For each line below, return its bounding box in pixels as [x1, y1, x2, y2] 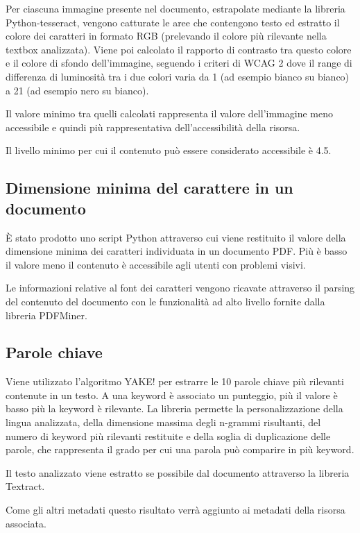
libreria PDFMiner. [6, 307, 87, 322]
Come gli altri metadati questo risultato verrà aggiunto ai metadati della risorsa [6, 502, 345, 517]
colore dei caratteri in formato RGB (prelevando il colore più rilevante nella [6, 28, 327, 43]
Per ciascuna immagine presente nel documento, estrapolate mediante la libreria [6, 1, 345, 15]
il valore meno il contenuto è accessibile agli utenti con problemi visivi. [6, 257, 306, 271]
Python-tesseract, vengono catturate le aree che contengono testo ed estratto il [6, 15, 340, 29]
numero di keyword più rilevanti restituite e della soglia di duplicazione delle [6, 428, 331, 443]
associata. [6, 516, 46, 530]
